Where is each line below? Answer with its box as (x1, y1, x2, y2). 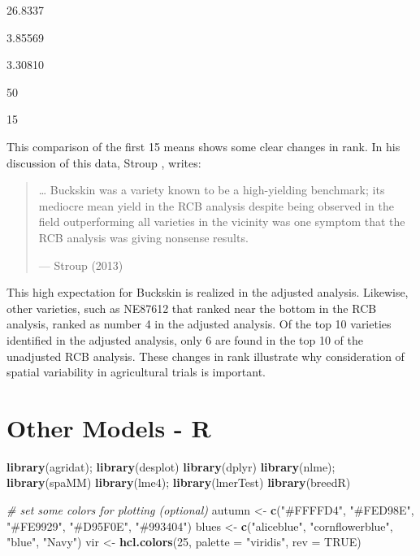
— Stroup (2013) (38, 256, 123, 273)
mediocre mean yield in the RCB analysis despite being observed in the (38, 197, 394, 214)
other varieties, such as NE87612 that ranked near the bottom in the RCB (6, 299, 377, 316)
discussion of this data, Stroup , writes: (6, 154, 201, 171)
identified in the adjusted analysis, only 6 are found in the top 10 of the (6, 331, 363, 348)
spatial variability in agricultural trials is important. (6, 363, 266, 380)
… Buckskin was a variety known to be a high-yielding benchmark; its (38, 181, 385, 198)
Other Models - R (6, 410, 211, 444)
